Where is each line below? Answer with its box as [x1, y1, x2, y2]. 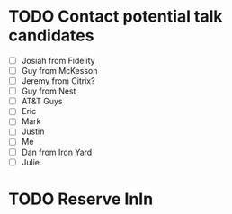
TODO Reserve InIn [8, 189, 154, 209]
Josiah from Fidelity [21, 55, 95, 66]
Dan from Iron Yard [21, 147, 93, 157]
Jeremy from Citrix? [21, 76, 95, 86]
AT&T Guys [21, 96, 63, 107]
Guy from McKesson [21, 66, 98, 76]
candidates [8, 25, 94, 46]
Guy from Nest [21, 85, 76, 96]
